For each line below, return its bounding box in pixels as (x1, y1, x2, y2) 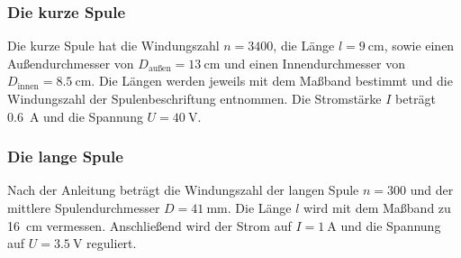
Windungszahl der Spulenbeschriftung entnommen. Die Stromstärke (7, 89, 382, 107)
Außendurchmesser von (7, 53, 134, 72)
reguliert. (86, 234, 137, 253)
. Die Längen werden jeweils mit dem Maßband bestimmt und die (91, 71, 453, 90)
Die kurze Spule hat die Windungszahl (7, 36, 220, 55)
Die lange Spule (7, 145, 123, 168)
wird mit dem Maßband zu (303, 198, 451, 217)
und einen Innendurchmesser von (224, 53, 405, 72)
